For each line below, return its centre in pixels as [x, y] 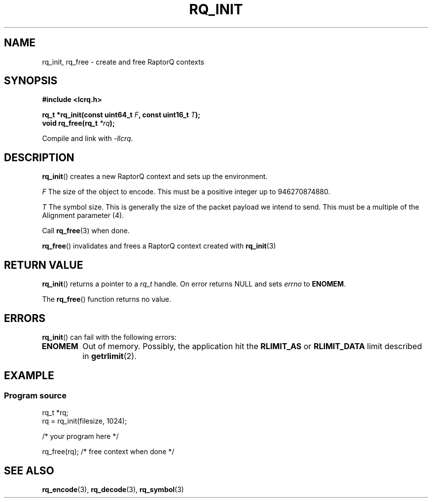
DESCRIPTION [39, 157]
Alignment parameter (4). [83, 215]
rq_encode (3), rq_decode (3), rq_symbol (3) [113, 490]
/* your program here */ [80, 436]
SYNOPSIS [31, 81]
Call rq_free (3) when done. [86, 231]
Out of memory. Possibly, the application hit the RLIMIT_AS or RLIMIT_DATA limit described [252, 346]
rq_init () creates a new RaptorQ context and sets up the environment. [155, 177]
